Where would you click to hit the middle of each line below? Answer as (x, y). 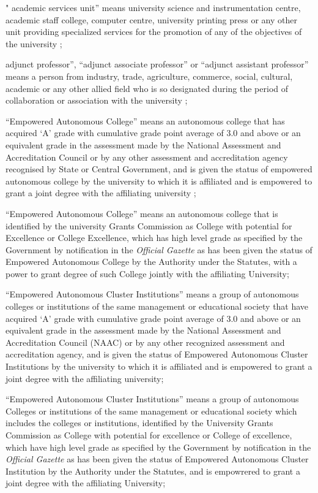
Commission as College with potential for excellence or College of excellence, (149, 435)
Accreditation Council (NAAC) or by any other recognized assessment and (145, 342)
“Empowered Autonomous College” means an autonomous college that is (142, 213)
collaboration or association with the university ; (97, 100)
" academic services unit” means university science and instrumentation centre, (153, 7)
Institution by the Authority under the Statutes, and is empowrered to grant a (153, 471)
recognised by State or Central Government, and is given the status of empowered (159, 169)
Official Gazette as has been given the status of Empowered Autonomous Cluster (157, 459)
